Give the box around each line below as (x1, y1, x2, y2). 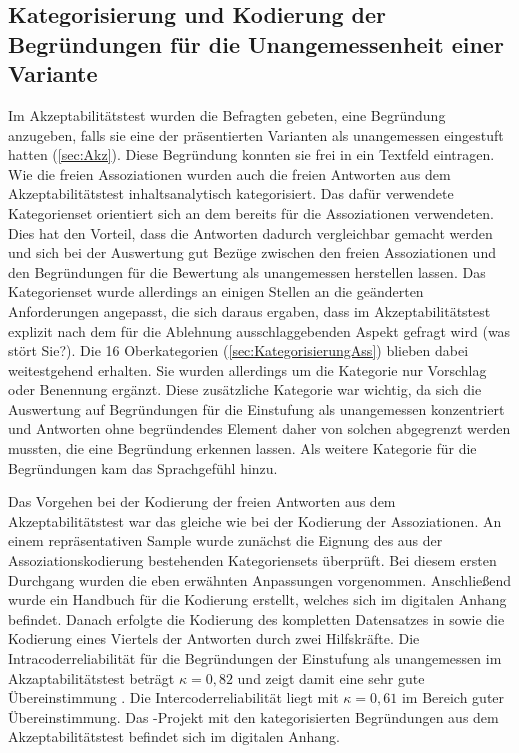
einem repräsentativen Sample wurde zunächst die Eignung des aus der (8, 530, 443, 551)
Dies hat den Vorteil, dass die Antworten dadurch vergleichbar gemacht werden (8, 222, 493, 243)
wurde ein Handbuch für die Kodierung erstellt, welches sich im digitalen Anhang (8, 589, 507, 610)
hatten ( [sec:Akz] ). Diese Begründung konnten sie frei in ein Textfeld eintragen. (8, 144, 495, 165)
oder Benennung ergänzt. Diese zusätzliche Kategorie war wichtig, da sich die (8, 379, 482, 400)
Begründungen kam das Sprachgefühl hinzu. (8, 457, 278, 478)
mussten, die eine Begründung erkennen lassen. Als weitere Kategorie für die (8, 438, 477, 459)
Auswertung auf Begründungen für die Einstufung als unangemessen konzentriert (8, 398, 505, 419)
